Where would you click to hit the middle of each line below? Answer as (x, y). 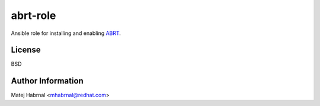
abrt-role (33, 15)
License (26, 50)
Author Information (47, 81)
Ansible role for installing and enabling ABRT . (66, 33)
